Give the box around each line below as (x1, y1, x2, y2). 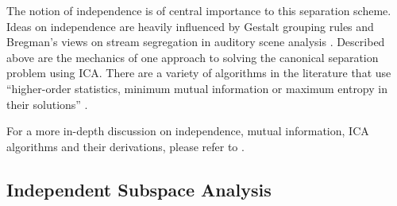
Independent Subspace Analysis (6, 177, 272, 201)
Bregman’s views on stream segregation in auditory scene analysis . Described (6, 33, 385, 50)
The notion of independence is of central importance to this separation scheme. (6, 2, 391, 18)
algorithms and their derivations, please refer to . (6, 138, 245, 154)
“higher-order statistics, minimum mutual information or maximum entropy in (6, 80, 387, 96)
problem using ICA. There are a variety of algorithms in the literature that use (6, 64, 391, 81)
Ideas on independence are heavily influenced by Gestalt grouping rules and (6, 17, 374, 34)
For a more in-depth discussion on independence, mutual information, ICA (6, 122, 369, 139)
